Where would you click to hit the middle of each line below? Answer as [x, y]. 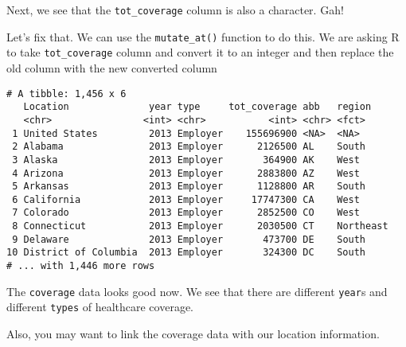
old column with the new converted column [112, 67]
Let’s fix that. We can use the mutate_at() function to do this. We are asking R [203, 36]
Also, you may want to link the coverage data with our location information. [193, 334]
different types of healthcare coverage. [100, 307]
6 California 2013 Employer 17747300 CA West [186, 199]
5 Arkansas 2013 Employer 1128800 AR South [189, 187]
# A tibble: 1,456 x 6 [66, 94]
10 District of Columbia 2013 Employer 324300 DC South [186, 253]
